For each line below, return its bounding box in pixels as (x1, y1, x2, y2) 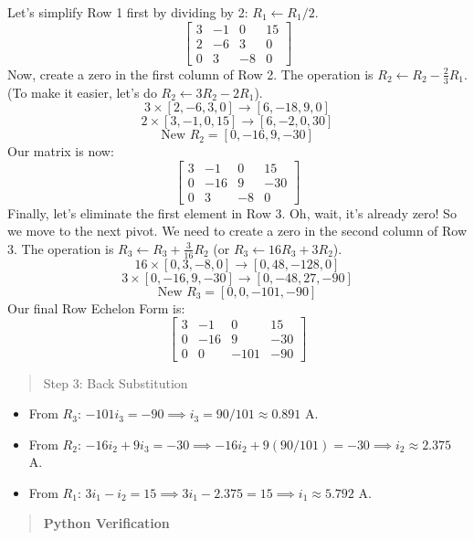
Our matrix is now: (7, 142, 114, 161)
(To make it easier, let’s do (7, 82, 157, 101)
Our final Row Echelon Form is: (7, 298, 185, 317)
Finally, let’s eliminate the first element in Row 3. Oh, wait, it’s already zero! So (7, 203, 457, 222)
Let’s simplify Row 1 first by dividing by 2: (7, 3, 248, 21)
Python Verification (43, 514, 170, 533)
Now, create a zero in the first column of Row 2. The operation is (7, 64, 374, 83)
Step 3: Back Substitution (43, 373, 188, 392)
